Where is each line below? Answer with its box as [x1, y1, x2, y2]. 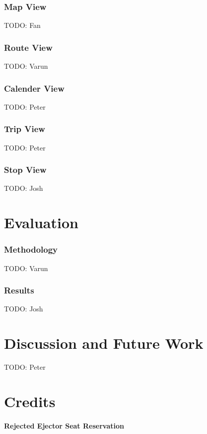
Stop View [4, 163, 47, 176]
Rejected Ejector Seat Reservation [4, 420, 124, 431]
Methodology [4, 243, 58, 256]
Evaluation [4, 212, 78, 233]
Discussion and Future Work [4, 333, 204, 353]
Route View [4, 41, 53, 53]
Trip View [4, 123, 45, 135]
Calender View [4, 82, 65, 94]
